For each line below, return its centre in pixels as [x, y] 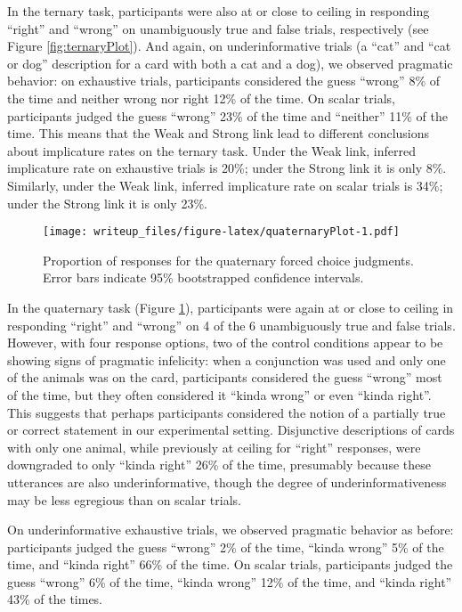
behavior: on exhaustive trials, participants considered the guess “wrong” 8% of [223, 81]
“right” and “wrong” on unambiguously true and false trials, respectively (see [218, 28]
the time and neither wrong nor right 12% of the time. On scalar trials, [201, 98]
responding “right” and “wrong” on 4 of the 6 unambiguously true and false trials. [231, 325]
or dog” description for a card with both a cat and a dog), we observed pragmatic [230, 63]
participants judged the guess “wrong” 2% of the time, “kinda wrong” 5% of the [226, 547]
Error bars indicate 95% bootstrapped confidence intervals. [203, 277]
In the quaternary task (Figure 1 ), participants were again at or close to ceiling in [231, 307]
